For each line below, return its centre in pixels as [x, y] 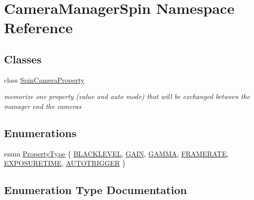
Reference [38, 27]
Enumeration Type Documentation [95, 190]
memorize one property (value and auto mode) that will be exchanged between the [127, 96]
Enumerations [40, 132]
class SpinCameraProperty [44, 79]
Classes [23, 59]
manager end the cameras [43, 106]
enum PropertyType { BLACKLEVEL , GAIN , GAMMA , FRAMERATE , [116, 153]
